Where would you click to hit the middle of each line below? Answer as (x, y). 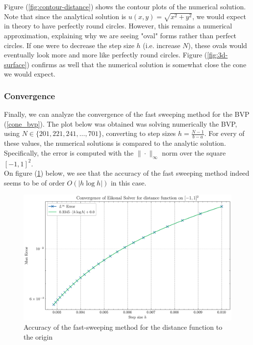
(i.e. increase (162, 45)
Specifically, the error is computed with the (69, 152)
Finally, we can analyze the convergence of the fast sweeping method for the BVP (127, 114)
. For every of (224, 133)
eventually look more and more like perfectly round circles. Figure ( (106, 55)
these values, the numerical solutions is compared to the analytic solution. (115, 143)
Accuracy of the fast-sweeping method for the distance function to (123, 327)
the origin (38, 336)
